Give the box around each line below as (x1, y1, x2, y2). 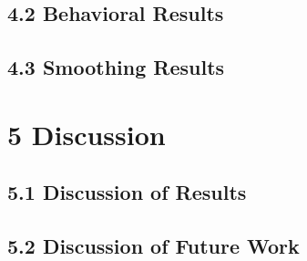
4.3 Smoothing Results (7, 53, 225, 81)
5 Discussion (7, 115, 166, 152)
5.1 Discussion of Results (7, 178, 247, 206)
